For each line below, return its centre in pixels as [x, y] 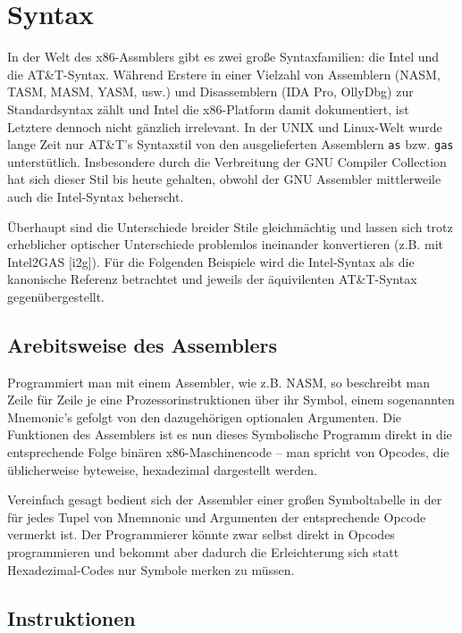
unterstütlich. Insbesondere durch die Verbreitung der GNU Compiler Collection [227, 161]
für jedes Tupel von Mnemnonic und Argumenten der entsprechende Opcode [217, 516]
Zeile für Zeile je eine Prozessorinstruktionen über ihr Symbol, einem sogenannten [231, 400]
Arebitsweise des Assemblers [143, 344]
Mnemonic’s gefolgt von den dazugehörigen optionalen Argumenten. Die [204, 416]
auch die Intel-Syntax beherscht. [96, 196]
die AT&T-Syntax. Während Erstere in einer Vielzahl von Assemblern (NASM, [224, 74]
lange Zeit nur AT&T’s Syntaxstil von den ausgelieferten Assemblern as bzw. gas [231, 144]
